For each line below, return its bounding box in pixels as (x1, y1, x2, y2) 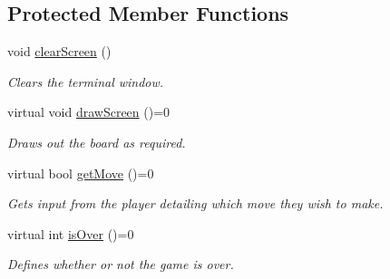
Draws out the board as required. (7, 132, 186, 151)
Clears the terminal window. (7, 72, 164, 91)
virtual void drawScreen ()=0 (7, 102, 171, 121)
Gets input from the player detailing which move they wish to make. (7, 194, 384, 213)
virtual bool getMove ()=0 (7, 163, 154, 182)
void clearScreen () (7, 42, 112, 61)
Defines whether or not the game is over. (7, 255, 234, 274)
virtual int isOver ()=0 (7, 224, 134, 243)
